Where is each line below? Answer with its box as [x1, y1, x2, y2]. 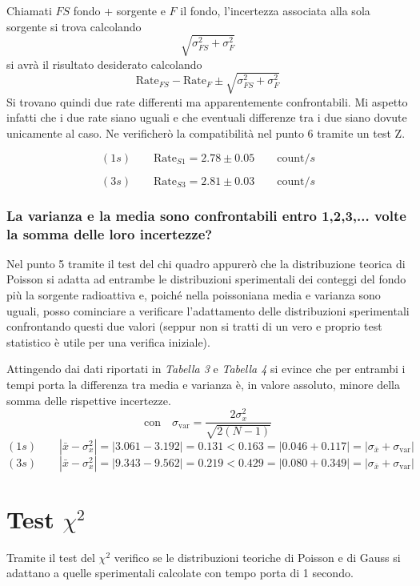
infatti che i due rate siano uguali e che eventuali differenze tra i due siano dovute [6, 109, 407, 126]
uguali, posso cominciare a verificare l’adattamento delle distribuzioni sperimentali [6, 302, 410, 319]
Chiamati [6, 2, 52, 18]
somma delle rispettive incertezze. [6, 391, 171, 408]
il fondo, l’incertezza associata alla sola [180, 2, 370, 18]
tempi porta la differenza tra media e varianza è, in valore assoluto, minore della [6, 375, 400, 392]
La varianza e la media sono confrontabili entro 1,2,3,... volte [6, 205, 406, 225]
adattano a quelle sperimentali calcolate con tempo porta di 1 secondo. [6, 564, 354, 581]
